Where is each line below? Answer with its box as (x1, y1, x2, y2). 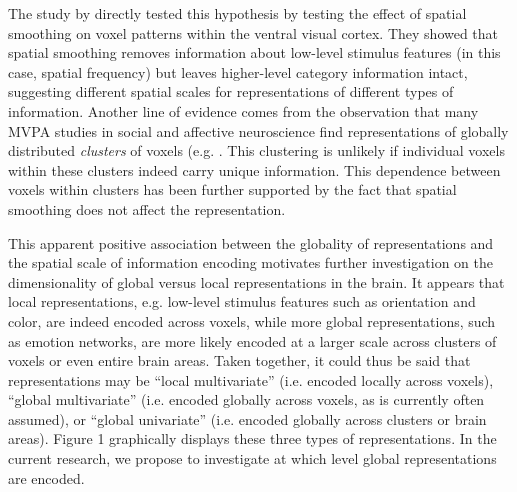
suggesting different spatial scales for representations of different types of (8, 81, 454, 102)
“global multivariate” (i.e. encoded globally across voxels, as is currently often (8, 389, 485, 410)
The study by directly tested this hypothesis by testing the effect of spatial (8, 3, 467, 23)
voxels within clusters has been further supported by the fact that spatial (8, 179, 457, 200)
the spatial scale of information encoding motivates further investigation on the (8, 252, 494, 273)
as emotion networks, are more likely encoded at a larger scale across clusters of (8, 330, 497, 351)
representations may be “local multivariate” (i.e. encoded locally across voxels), (8, 369, 494, 390)
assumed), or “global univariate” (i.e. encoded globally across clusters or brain (8, 408, 487, 429)
